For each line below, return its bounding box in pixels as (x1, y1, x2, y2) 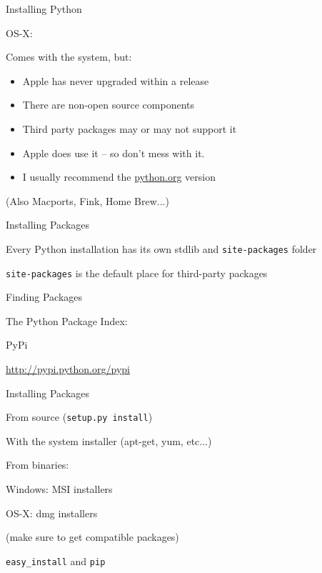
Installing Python (6, 1, 82, 16)
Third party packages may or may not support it (22, 121, 237, 136)
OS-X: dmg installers (6, 505, 98, 520)
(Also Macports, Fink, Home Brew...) (6, 193, 169, 208)
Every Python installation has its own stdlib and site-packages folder (6, 241, 317, 256)
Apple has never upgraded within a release (22, 73, 209, 88)
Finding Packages (6, 289, 83, 304)
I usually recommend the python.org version (22, 169, 216, 184)
